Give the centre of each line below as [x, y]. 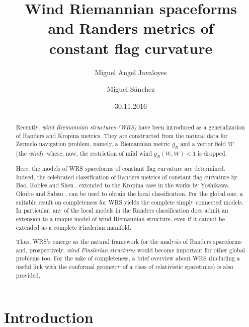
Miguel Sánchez [131, 89]
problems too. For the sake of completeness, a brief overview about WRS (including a [128, 258]
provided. [28, 275]
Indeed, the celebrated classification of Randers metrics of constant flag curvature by [127, 177]
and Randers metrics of [131, 28]
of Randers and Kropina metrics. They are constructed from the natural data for [122, 135]
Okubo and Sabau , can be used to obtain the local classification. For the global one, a [129, 193]
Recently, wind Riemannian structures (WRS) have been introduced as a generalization [130, 127]
